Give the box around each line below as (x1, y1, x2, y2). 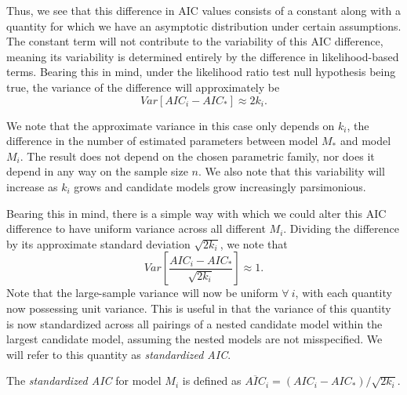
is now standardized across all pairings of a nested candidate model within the (6, 315, 383, 332)
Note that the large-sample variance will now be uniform (6, 284, 278, 301)
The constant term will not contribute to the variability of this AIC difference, (6, 33, 383, 49)
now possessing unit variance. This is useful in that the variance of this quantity (6, 299, 391, 316)
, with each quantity (295, 284, 392, 301)
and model (340, 132, 391, 149)
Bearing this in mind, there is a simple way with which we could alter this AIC (6, 205, 387, 221)
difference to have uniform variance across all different (6, 220, 266, 237)
